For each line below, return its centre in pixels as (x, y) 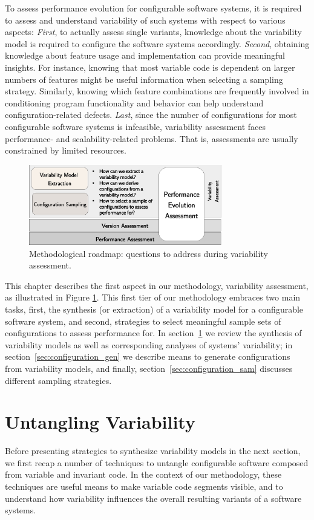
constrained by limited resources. (66, 150)
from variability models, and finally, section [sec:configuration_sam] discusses (149, 368)
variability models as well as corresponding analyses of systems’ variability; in (149, 344)
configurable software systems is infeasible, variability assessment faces (136, 126)
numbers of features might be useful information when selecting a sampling (144, 79)
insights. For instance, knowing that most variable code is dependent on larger (150, 67)
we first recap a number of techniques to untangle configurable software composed (157, 462)
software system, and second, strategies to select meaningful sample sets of (143, 321)
